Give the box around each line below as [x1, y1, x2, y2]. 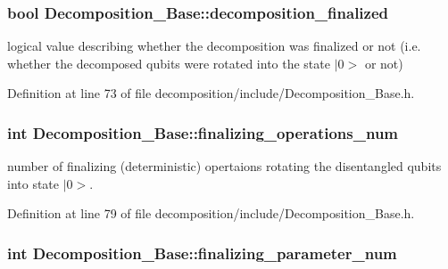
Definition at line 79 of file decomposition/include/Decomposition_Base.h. [7, 204, 415, 223]
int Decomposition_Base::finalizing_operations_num [7, 121, 399, 143]
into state [7, 174, 60, 192]
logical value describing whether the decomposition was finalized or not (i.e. [7, 37, 421, 55]
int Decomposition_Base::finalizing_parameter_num [7, 241, 397, 264]
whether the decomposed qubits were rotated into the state [7, 53, 330, 72]
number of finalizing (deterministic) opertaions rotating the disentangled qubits [7, 157, 442, 175]
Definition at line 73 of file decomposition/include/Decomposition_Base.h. [7, 84, 415, 102]
